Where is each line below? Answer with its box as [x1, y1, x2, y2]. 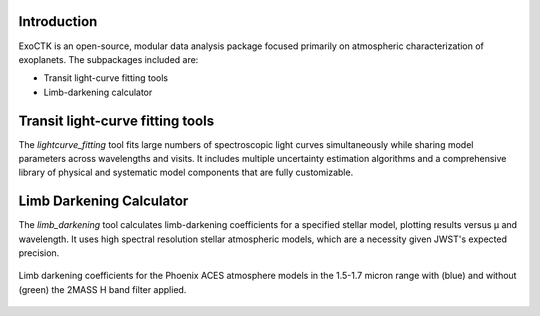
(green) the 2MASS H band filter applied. [18, 283, 187, 295]
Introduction [18, 13, 98, 30]
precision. [18, 247, 60, 259]
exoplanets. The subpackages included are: [18, 53, 199, 65]
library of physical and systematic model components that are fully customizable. [18, 166, 354, 179]
